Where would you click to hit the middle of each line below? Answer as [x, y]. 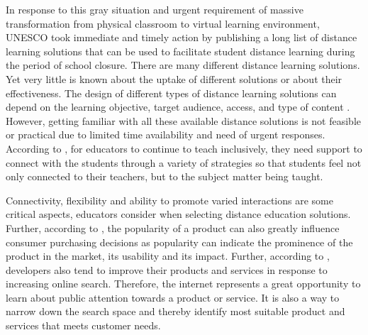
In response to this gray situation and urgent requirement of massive [155, 9]
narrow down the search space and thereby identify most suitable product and [175, 311]
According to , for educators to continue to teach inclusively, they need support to [184, 148]
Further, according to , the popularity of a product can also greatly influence [173, 227]
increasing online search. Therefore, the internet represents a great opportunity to [183, 284]
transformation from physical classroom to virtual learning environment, [163, 23]
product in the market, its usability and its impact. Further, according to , [168, 256]
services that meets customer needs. [83, 325]
